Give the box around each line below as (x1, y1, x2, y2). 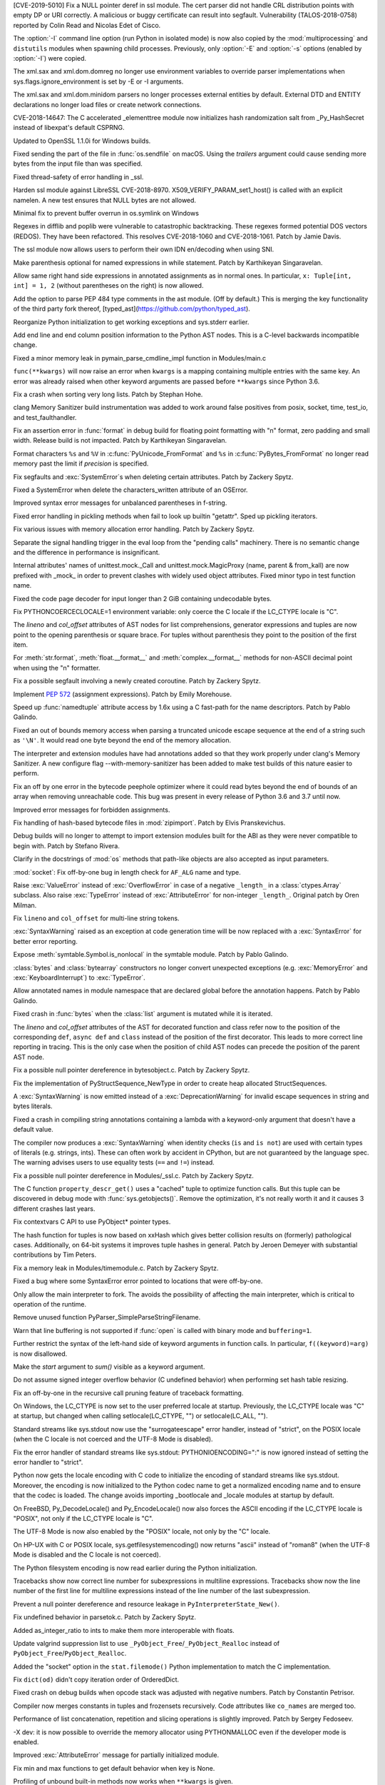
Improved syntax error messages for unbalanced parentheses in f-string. (13, 498, 227, 507)
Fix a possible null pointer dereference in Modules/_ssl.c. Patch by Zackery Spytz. (13, 1171, 255, 1180)
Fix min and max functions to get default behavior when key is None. (13, 1764, 215, 1772)
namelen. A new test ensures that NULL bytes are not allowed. (13, 196, 196, 204)
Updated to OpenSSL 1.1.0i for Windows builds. (13, 136, 151, 145)
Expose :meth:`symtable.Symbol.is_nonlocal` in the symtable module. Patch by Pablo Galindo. (13, 950, 289, 959)
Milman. (13, 900, 37, 910)
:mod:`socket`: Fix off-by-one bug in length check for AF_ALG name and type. (13, 868, 242, 876)
